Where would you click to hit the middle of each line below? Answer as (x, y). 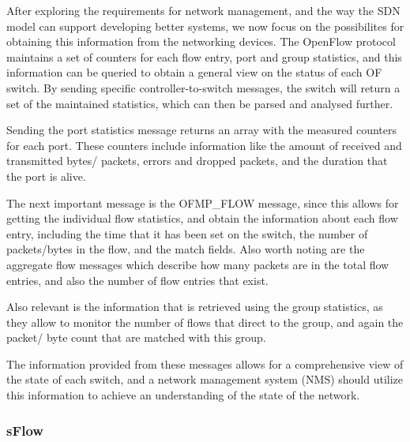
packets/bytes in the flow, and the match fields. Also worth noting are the (186, 249)
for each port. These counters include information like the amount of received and (204, 145)
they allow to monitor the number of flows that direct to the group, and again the (205, 322)
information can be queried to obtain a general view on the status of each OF (194, 72)
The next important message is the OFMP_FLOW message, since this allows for (203, 202)
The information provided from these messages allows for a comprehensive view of (205, 363)
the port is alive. (46, 176)
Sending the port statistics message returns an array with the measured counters (201, 130)
